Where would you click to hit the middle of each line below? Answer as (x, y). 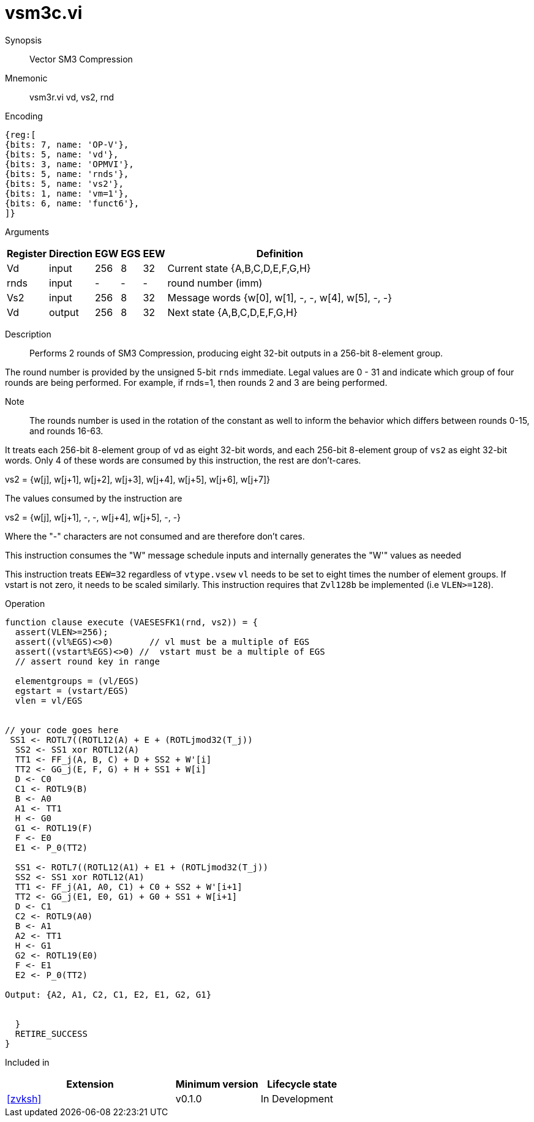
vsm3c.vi (44, 13)
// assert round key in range (87, 661)
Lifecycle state (302, 1084)
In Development (297, 1098)
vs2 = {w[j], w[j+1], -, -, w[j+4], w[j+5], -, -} (93, 517)
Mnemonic (26, 78)
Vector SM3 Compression (81, 59)
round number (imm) (215, 283)
